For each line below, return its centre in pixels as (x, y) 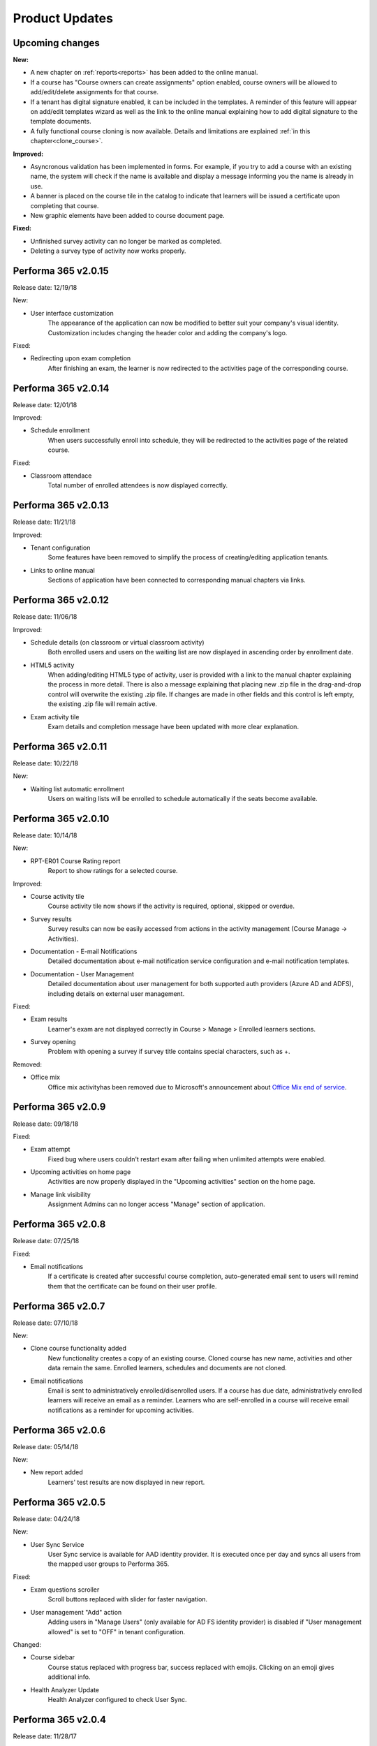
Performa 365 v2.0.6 (59, 1430)
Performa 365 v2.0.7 (59, 1306)
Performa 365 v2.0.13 (61, 505)
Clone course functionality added (79, 1349)
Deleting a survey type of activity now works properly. (108, 251)
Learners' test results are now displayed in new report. (126, 1482)
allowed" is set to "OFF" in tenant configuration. (116, 1631)
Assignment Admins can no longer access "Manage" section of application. (156, 1204)
